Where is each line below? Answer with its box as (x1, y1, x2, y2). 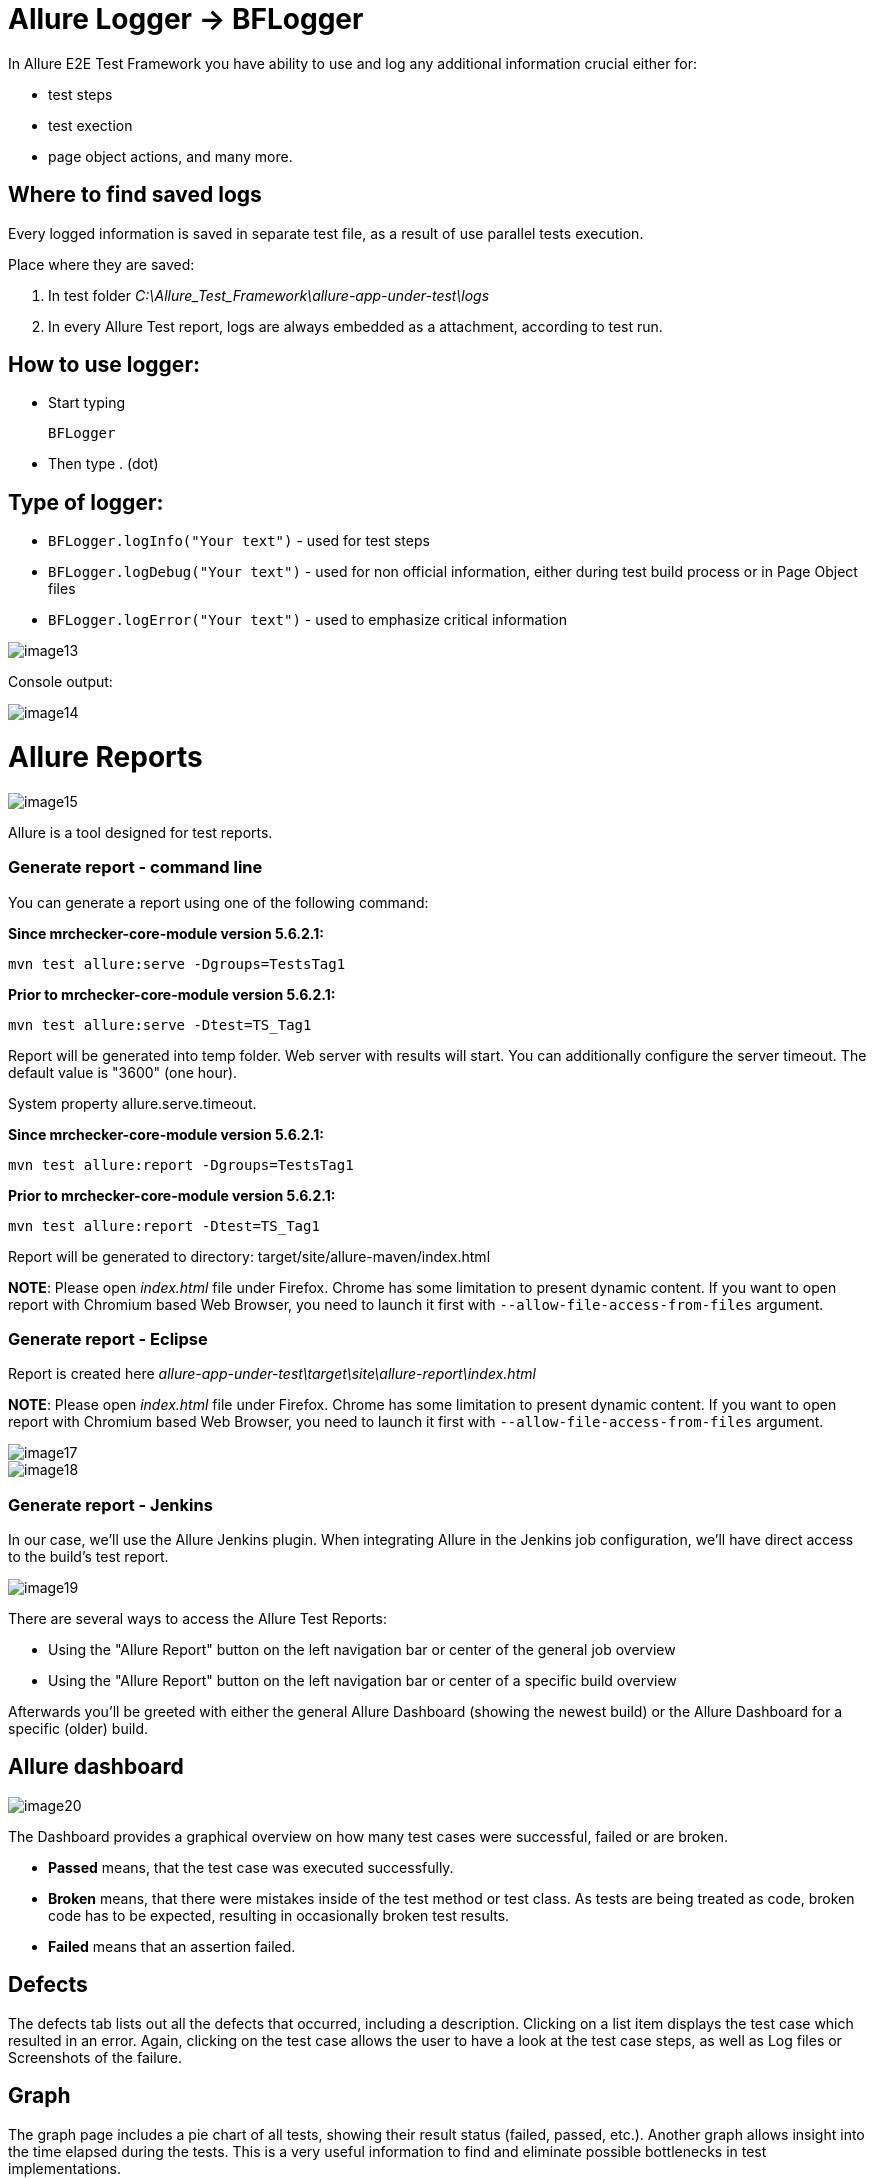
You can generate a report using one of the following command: (8, 893, 429, 911)
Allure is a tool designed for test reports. (8, 823, 273, 841)
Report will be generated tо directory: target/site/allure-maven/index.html (8, 1247, 491, 1265)
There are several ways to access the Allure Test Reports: (8, 1610, 388, 1628)
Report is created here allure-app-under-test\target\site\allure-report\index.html (8, 1365, 536, 1383)
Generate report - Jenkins (8, 1494, 213, 1515)
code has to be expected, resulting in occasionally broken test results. (48, 1906, 510, 1924)
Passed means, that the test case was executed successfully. (48, 1858, 454, 1876)
